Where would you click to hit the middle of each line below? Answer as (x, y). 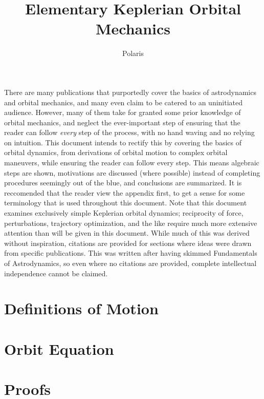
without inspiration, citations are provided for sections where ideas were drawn (128, 243)
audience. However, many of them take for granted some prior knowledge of (123, 112)
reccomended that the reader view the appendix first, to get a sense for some (125, 192)
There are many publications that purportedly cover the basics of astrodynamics (130, 92)
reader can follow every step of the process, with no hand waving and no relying (129, 132)
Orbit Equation (59, 348)
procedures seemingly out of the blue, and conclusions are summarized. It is (123, 183)
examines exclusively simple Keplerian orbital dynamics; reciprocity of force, (124, 213)
